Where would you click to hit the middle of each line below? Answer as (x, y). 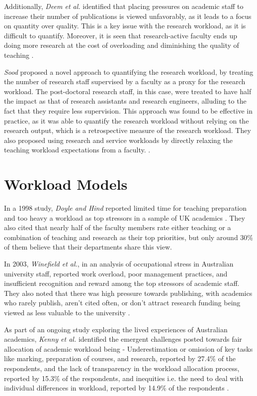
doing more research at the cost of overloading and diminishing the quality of (122, 45)
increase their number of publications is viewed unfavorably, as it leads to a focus (128, 16)
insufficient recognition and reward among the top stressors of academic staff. (122, 283)
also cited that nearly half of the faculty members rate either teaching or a (118, 227)
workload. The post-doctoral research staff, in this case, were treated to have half (128, 91)
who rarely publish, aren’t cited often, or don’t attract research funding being (122, 303)
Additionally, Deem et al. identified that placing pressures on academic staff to (124, 6)
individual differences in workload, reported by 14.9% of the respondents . (117, 388)
